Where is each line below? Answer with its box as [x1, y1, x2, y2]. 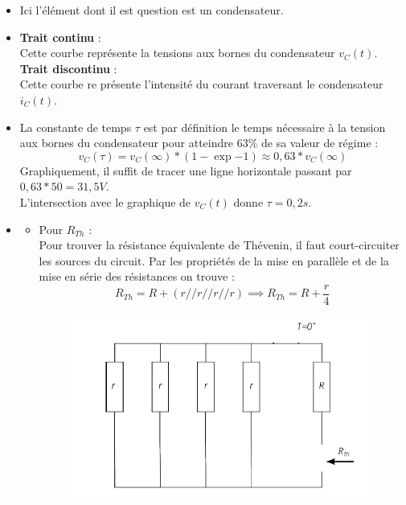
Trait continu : [19, 28, 101, 45]
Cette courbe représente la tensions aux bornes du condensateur [19, 44, 335, 61]
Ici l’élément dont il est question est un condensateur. [19, 2, 284, 18]
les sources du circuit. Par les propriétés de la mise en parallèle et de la [39, 252, 389, 269]
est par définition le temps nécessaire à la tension [143, 118, 386, 135]
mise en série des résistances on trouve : [39, 268, 235, 285]
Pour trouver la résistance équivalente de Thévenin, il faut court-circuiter [39, 236, 400, 253]
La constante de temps [19, 118, 132, 135]
